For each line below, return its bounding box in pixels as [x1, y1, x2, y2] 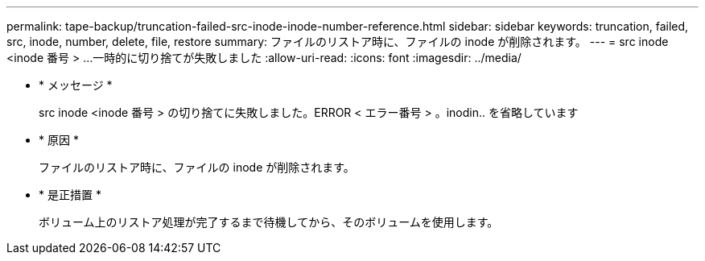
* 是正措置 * [39, 188, 101, 201]
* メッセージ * [39, 78, 113, 92]
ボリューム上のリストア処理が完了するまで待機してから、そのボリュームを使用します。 [39, 215, 499, 229]
